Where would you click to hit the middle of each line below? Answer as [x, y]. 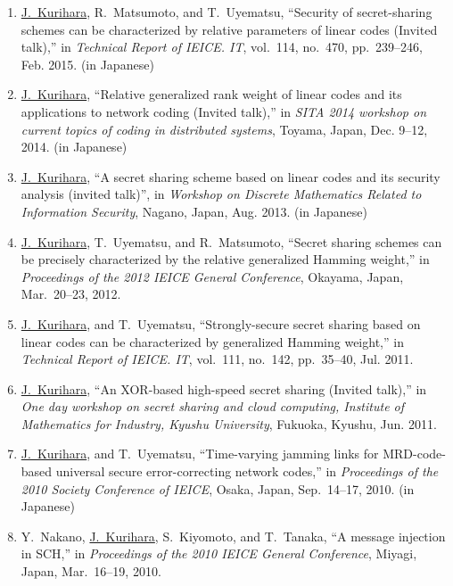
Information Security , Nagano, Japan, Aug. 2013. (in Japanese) [194, 211]
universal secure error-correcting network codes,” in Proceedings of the [247, 471]
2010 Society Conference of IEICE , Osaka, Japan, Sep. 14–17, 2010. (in [218, 488]
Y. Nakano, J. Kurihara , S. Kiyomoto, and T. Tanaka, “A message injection [233, 536]
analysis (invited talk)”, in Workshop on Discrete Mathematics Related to [221, 194]
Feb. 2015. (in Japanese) [87, 64]
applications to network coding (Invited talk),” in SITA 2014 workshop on [224, 111]
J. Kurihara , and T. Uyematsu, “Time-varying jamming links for [200, 454]
